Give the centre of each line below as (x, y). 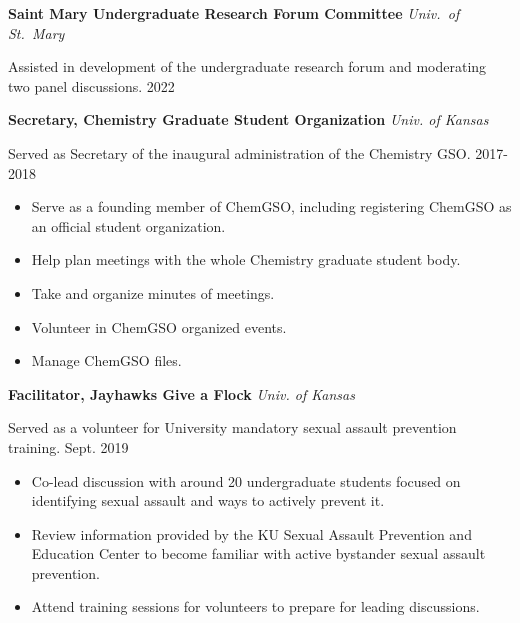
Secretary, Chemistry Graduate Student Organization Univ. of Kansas (248, 119)
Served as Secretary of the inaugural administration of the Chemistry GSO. (239, 152)
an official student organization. (128, 225)
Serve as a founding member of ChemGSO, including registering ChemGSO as (271, 206)
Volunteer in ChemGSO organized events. (159, 326)
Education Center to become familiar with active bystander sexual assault (258, 553)
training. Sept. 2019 (68, 446)
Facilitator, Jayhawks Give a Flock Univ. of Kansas (181, 393)
